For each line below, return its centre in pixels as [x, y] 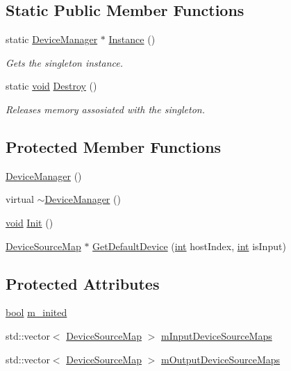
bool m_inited [36, 312]
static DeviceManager [52, 39]
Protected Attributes [83, 283]
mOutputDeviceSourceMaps [221, 359]
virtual [20, 199]
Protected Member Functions [114, 146]
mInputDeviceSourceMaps [216, 335]
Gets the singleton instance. [64, 62]
